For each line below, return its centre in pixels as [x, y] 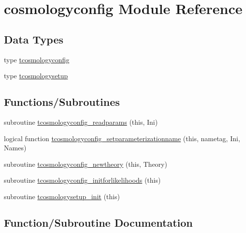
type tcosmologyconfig [37, 59]
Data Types [34, 39]
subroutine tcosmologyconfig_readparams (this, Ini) [81, 122]
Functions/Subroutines [62, 102]
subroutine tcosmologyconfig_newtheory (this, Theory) [86, 164]
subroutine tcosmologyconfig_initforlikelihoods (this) [82, 180]
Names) [15, 148]
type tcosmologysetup [36, 76]
